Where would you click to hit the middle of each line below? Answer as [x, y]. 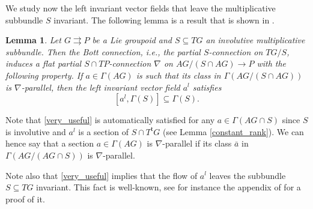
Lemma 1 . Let [33, 40]
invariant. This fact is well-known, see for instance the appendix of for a [169, 187]
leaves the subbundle [248, 175]
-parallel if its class [197, 143]
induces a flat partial [44, 63]
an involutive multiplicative [255, 40]
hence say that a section [50, 143]
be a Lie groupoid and [132, 40]
